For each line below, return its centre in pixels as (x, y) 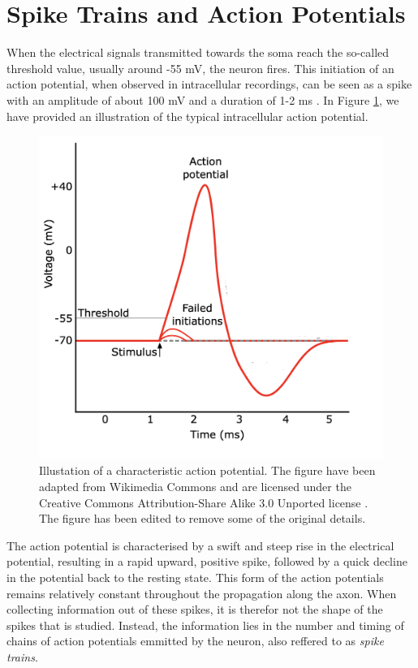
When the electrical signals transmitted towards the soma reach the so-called (198, 52)
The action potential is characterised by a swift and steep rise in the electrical (200, 545)
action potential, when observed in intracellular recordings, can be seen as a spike (209, 84)
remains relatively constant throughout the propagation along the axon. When (202, 593)
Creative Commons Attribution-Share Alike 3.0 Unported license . (204, 502)
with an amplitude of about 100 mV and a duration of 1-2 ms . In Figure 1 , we (203, 99)
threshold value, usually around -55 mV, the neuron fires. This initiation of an (200, 68)
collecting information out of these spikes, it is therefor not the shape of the (195, 609)
